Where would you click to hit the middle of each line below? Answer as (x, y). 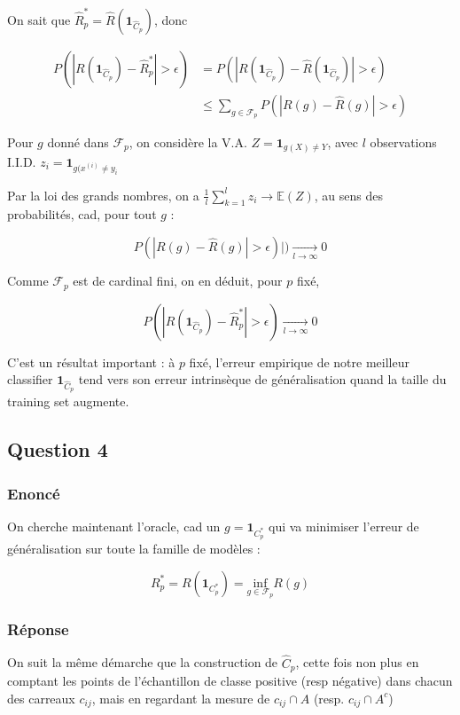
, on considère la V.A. (188, 141)
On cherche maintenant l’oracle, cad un (114, 526)
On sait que (39, 19)
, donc (171, 19)
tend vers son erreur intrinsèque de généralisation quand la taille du (262, 379)
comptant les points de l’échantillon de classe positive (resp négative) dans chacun (230, 681)
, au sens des (348, 195)
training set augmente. (68, 401)
